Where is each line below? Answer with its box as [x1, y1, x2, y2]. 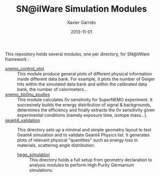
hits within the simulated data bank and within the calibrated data [17, 81, 147, 87]
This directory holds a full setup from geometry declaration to [29, 157, 152, 162]
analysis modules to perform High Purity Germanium [29, 162, 134, 168]
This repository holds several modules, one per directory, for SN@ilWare [5, 51, 150, 57]
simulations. [29, 167, 53, 173]
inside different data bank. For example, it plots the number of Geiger [17, 76, 155, 82]
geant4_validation [5, 117, 40, 123]
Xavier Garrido [67, 19, 96, 25]
